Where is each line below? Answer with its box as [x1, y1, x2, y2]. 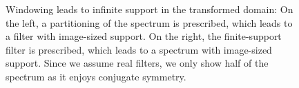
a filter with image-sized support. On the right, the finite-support [6, 29, 282, 43]
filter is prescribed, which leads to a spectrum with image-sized [6, 42, 272, 56]
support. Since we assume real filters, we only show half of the [6, 56, 269, 70]
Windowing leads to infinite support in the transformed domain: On [6, 2, 293, 16]
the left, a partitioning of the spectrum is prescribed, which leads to [6, 15, 293, 30]
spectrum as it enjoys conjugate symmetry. [6, 69, 186, 83]
